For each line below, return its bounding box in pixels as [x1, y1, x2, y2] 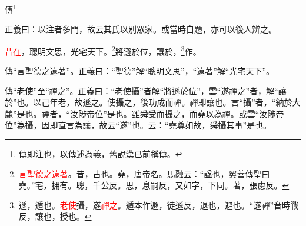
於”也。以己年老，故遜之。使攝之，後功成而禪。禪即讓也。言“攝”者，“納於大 [5, 96, 301, 108]
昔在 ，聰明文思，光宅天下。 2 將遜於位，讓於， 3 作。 [5, 43, 201, 57]
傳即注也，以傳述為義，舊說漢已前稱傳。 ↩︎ [18, 148, 182, 160]
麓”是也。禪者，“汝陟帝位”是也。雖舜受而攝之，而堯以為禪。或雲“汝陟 [5, 107, 276, 119]
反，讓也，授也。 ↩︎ [18, 210, 92, 222]
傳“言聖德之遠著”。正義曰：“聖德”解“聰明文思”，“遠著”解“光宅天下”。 [5, 65, 275, 77]
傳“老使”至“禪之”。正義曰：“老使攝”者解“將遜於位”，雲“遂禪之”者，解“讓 [5, 84, 287, 97]
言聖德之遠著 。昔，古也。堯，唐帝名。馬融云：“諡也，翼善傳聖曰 [18, 167, 270, 180]
